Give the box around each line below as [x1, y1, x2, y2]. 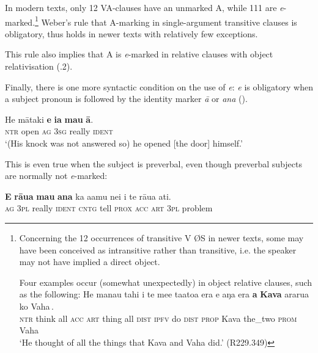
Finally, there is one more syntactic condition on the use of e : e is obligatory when [5, 80, 313, 93]
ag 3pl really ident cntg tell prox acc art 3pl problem [5, 202, 213, 214]
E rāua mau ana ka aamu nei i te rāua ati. [5, 189, 171, 202]
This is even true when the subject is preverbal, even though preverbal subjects [5, 157, 302, 170]
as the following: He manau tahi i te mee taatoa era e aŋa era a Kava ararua [19, 288, 309, 300]
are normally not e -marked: [5, 169, 108, 182]
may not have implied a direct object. [19, 255, 160, 268]
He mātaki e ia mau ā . [5, 112, 94, 125]
